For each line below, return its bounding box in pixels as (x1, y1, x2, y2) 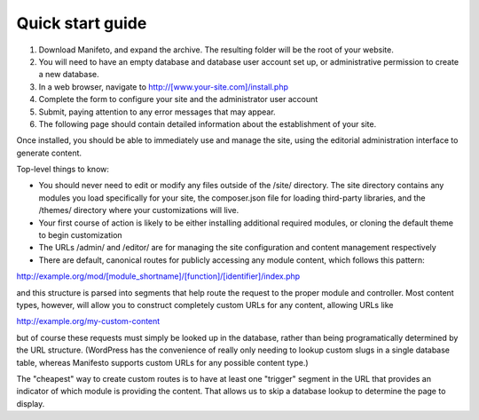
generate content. (16, 147, 82, 158)
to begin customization (38, 230, 123, 241)
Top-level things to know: (16, 164, 110, 175)
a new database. (38, 69, 99, 80)
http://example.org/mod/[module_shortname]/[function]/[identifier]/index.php (16, 271, 301, 281)
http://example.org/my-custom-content (16, 316, 161, 327)
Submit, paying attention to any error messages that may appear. (38, 107, 276, 117)
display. (16, 398, 45, 408)
